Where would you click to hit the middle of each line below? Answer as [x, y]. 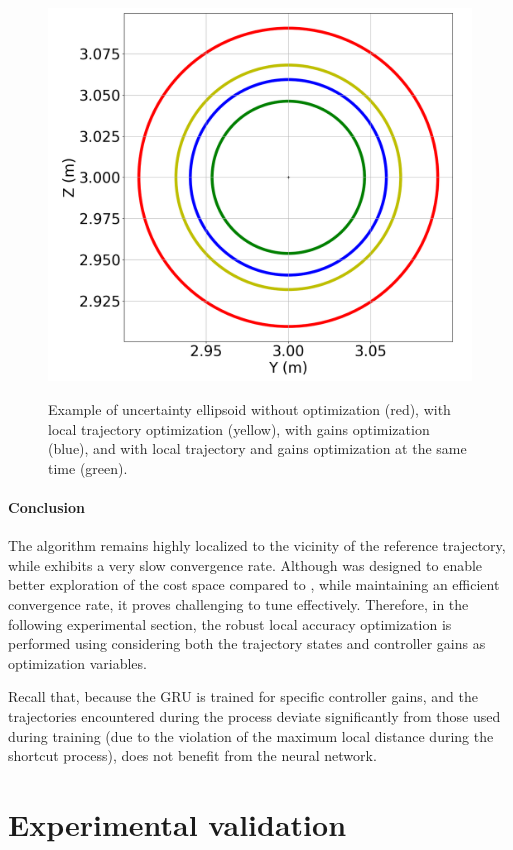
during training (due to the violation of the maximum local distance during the [251, 735]
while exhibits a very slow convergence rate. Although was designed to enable [245, 564]
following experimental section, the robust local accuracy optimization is [230, 623]
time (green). [88, 467]
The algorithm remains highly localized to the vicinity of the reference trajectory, [257, 545]
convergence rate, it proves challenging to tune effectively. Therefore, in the [238, 604]
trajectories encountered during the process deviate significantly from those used [254, 716]
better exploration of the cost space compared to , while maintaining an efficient [254, 584]
